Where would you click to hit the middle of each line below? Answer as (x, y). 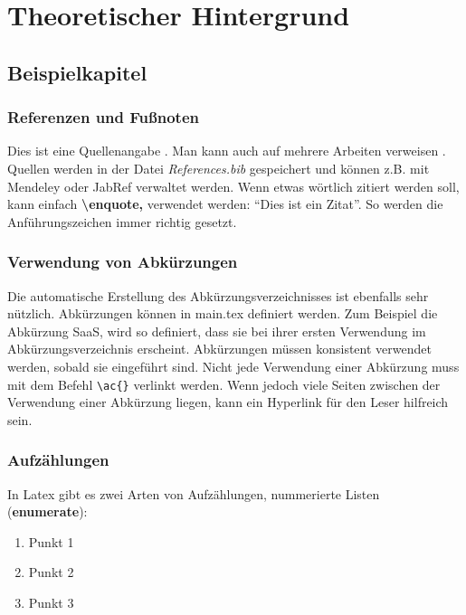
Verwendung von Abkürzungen (123, 262)
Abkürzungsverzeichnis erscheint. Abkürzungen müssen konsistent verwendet (219, 349)
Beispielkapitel (77, 72)
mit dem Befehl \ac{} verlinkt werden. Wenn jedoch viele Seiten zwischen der (224, 384)
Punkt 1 (51, 541)
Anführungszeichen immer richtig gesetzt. (122, 221)
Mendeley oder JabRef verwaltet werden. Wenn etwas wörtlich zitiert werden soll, (233, 186)
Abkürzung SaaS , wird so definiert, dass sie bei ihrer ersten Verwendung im (217, 331)
